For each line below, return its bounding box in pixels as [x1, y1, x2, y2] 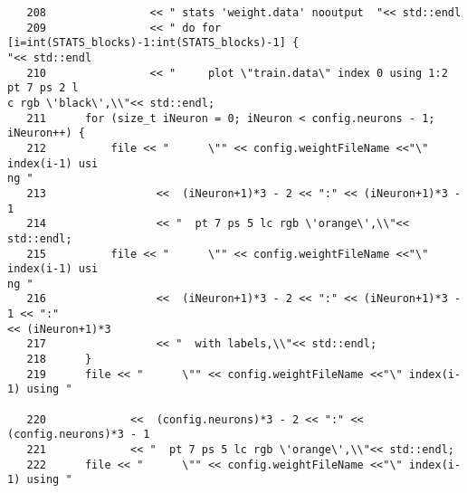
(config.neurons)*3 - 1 [7, 428, 150, 441]
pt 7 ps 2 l [7, 81, 79, 95]
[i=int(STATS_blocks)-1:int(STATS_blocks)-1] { [7, 36, 300, 50]
